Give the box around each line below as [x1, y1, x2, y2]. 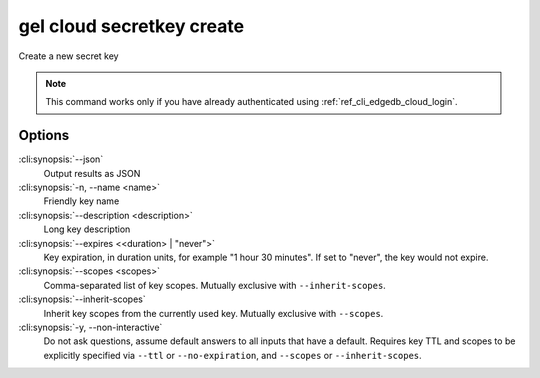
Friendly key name [43, 195, 120, 207]
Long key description [43, 223, 131, 235]
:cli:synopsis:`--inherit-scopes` [18, 293, 147, 305]
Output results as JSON [43, 167, 141, 179]
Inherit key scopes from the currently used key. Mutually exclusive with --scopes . [43, 307, 384, 319]
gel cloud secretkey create [18, 15, 245, 37]
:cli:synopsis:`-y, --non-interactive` [18, 321, 163, 333]
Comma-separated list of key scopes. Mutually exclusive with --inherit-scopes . [43, 279, 387, 291]
